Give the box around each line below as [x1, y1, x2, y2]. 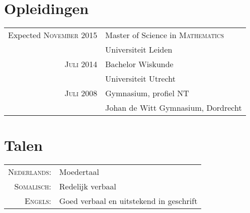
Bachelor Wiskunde [105, 58, 174, 70]
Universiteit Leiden [105, 44, 173, 56]
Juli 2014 [64, 58, 98, 70]
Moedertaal [59, 166, 99, 178]
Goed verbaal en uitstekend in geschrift [59, 195, 198, 207]
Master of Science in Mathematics [105, 29, 224, 41]
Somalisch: [14, 180, 51, 192]
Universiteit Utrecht [105, 73, 176, 85]
